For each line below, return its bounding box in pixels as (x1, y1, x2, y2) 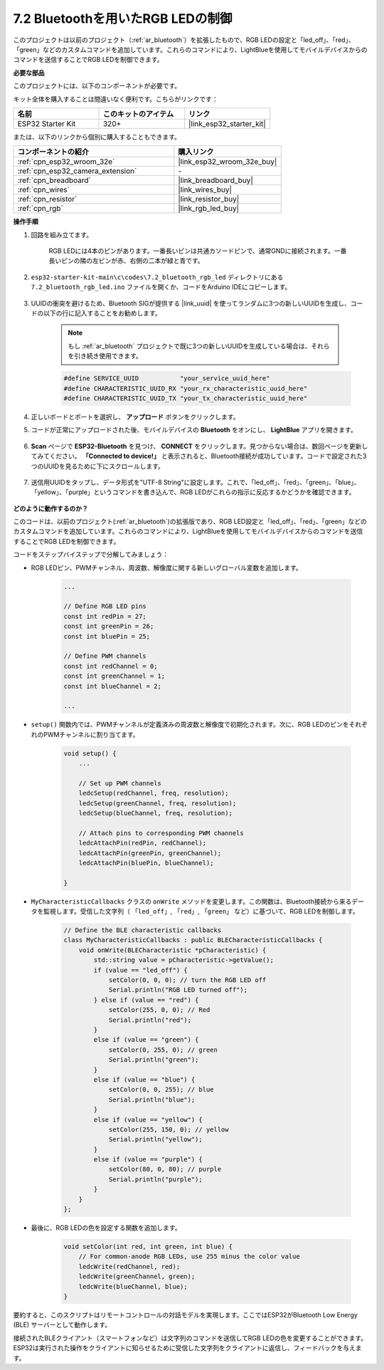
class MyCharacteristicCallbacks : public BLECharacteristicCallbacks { (63, 936, 323, 944)
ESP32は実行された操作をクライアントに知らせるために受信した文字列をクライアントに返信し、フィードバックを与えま (13, 1344, 362, 1352)
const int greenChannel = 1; (63, 672, 166, 680)
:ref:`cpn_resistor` (17, 194, 78, 204)
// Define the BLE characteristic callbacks (63, 926, 222, 934)
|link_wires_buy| (178, 185, 233, 195)
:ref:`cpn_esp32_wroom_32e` (17, 157, 115, 167)
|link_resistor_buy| (178, 194, 240, 204)
